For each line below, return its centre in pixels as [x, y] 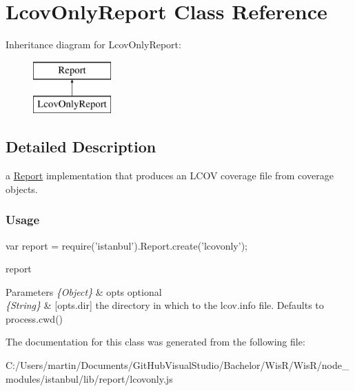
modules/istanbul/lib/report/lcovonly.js [89, 378]
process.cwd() [34, 318]
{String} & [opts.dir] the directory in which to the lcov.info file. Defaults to [165, 305]
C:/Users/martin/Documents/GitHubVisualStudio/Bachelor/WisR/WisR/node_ [177, 365]
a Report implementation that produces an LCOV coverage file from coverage [170, 176]
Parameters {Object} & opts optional [84, 291]
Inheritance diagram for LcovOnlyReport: [93, 44]
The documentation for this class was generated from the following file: [155, 342]
